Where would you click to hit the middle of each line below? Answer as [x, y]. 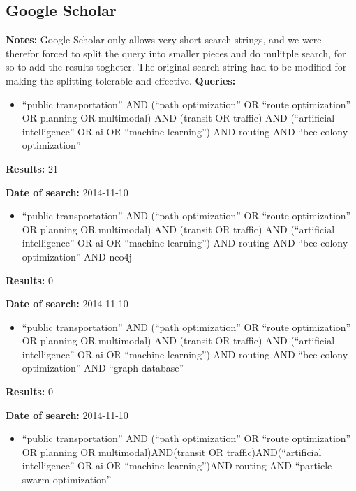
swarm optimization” [67, 479]
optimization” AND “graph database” [103, 368]
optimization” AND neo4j [77, 256]
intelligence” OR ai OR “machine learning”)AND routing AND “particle [177, 466]
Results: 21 [32, 168]
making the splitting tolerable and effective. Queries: [121, 80]
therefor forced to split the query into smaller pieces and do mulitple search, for [176, 53]
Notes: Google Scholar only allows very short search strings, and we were [164, 39]
